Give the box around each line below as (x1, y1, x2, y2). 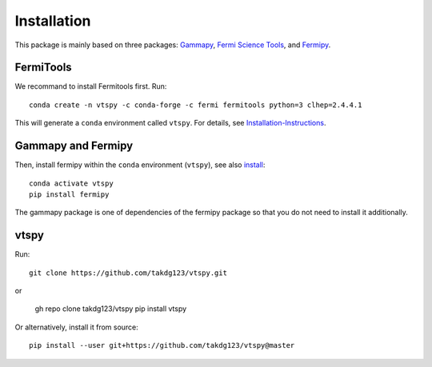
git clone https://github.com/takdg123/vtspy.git (29, 268, 228, 277)
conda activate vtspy (29, 178, 114, 188)
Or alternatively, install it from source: (14, 322, 139, 332)
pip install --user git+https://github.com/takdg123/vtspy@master (29, 341, 295, 350)
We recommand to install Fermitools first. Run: (14, 82, 167, 91)
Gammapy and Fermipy (14, 139, 134, 153)
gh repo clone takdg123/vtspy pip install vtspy (34, 304, 187, 313)
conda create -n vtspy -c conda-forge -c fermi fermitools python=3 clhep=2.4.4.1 (29, 100, 362, 110)
